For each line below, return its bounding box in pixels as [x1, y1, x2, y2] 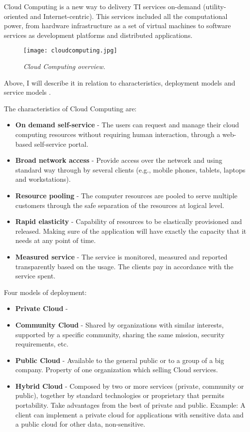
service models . [4, 87, 51, 97]
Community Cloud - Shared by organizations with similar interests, [15, 319, 224, 329]
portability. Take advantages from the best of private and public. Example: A [15, 400, 246, 410]
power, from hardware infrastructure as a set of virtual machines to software [4, 20, 231, 31]
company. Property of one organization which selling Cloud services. [15, 364, 218, 375]
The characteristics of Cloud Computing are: [4, 103, 137, 113]
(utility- [203, 1, 226, 11]
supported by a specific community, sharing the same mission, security [15, 329, 225, 339]
